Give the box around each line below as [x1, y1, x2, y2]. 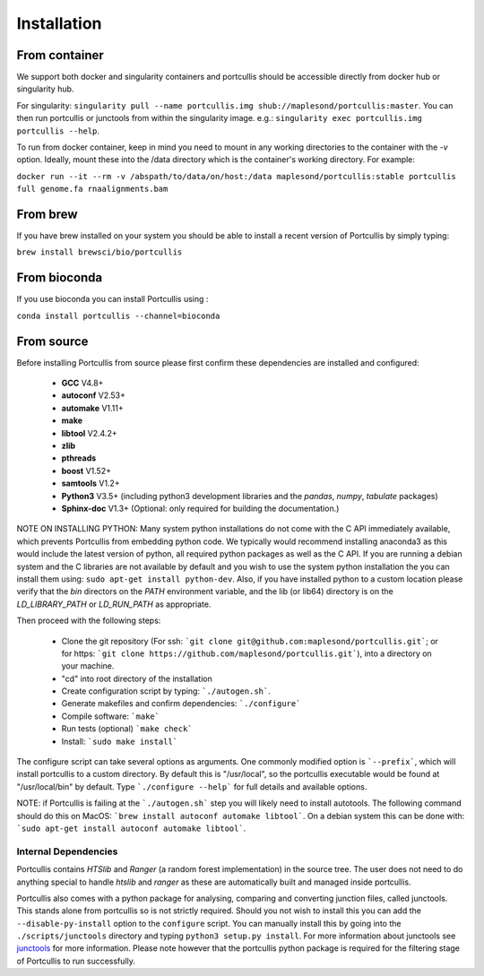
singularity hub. [16, 83, 74, 94]
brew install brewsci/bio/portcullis [16, 247, 183, 257]
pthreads [61, 453, 97, 463]
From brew [16, 207, 78, 221]
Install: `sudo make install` [61, 736, 178, 747]
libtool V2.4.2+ [61, 428, 117, 438]
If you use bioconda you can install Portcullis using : [16, 294, 209, 305]
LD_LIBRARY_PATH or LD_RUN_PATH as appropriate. [16, 599, 212, 609]
